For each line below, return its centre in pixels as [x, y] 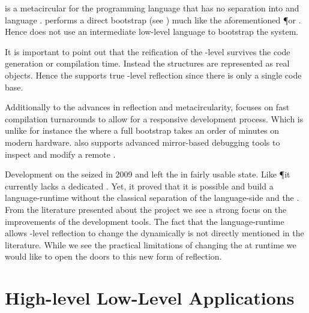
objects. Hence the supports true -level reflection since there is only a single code [153, 75]
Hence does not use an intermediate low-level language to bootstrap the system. [152, 31]
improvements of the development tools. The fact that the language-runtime [145, 221]
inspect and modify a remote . [60, 154]
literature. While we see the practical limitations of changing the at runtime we [151, 244]
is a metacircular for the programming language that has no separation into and [152, 8]
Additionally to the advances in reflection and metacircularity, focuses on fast [147, 107]
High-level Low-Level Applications [150, 298]
